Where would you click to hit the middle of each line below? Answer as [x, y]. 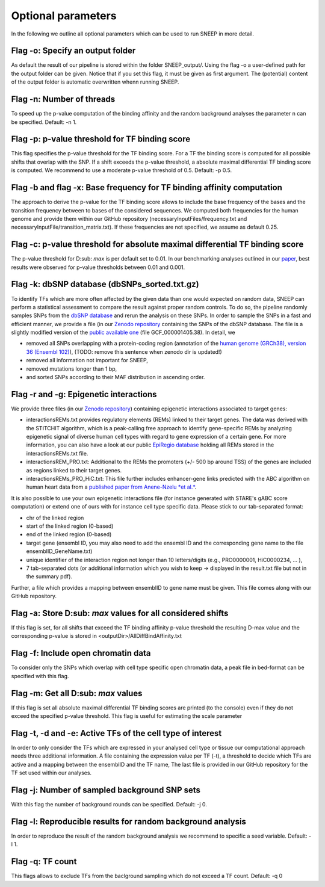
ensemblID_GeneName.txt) [59, 551]
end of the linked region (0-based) [69, 534]
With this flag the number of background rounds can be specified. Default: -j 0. [109, 804]
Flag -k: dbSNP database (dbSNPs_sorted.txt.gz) [105, 284]
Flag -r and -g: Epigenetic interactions [84, 394]
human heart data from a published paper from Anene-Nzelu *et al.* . [111, 487]
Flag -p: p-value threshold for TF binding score [101, 139]
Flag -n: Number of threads [63, 99]
